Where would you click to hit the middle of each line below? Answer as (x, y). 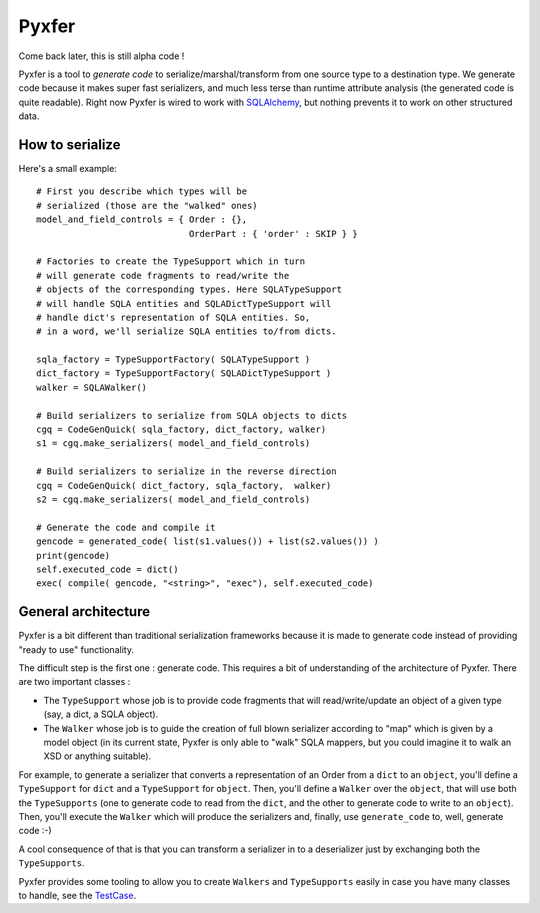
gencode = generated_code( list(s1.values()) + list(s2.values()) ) (207, 541)
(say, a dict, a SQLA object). (101, 714)
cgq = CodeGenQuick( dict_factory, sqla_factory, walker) (184, 485)
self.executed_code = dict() (107, 569)
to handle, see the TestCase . (77, 895)
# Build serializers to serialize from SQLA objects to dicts (192, 415)
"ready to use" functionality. (76, 649)
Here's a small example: (67, 169)
